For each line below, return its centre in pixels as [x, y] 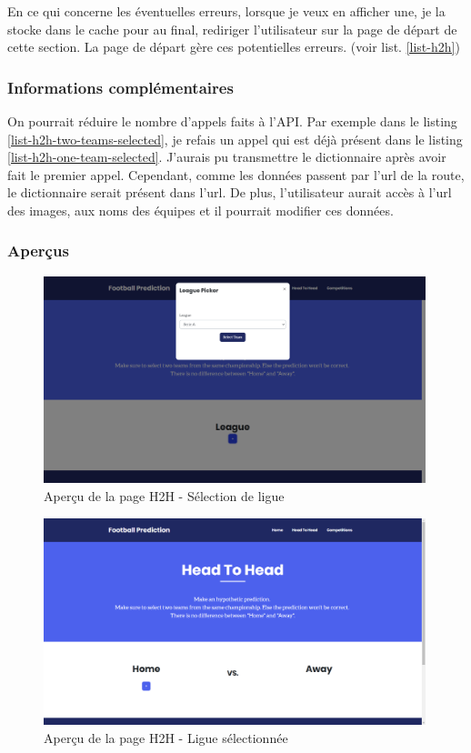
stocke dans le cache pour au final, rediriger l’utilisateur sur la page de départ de [232, 29]
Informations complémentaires [120, 87]
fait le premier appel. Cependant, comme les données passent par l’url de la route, [236, 174]
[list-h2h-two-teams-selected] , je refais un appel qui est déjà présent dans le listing [235, 139]
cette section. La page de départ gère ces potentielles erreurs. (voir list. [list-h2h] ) [234, 47]
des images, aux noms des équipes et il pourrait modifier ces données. [200, 210]
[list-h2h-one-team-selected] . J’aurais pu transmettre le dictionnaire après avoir [227, 157]
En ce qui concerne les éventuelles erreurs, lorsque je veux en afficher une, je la [226, 11]
